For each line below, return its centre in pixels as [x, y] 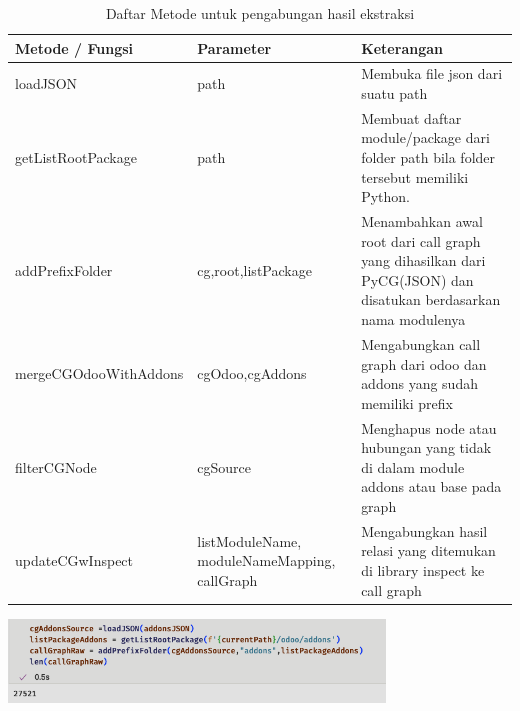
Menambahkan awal [422, 221]
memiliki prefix [407, 402]
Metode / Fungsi [74, 47]
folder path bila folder [428, 157]
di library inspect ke [423, 569]
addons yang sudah [419, 383]
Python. [385, 196]
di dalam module [413, 466]
